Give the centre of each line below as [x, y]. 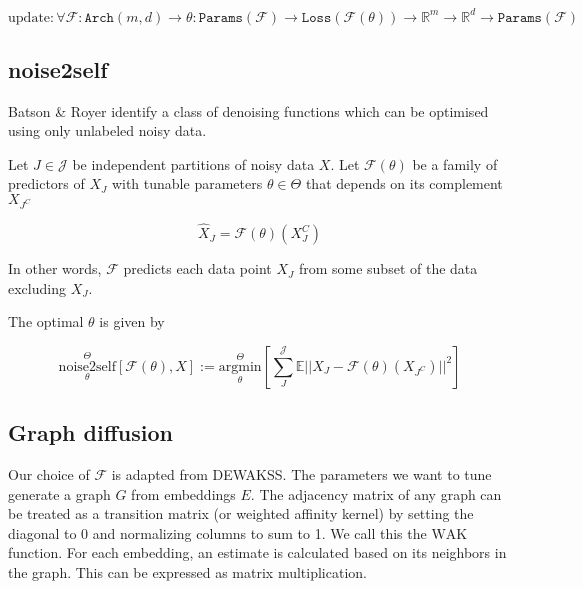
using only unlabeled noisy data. [107, 130]
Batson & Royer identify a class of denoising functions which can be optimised [248, 110]
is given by [132, 321]
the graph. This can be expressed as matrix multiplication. [187, 572]
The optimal [46, 321]
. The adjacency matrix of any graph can [376, 493]
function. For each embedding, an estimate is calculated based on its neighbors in [257, 552]
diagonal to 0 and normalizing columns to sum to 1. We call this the [217, 532]
